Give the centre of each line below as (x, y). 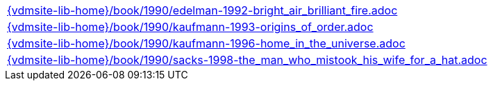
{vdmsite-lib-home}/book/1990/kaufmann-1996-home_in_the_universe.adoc (206, 43)
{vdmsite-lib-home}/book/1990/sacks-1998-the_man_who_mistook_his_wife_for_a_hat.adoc (247, 60)
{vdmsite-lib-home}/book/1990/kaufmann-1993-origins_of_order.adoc (190, 27)
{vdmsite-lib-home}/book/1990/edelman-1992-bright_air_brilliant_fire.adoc (202, 10)
